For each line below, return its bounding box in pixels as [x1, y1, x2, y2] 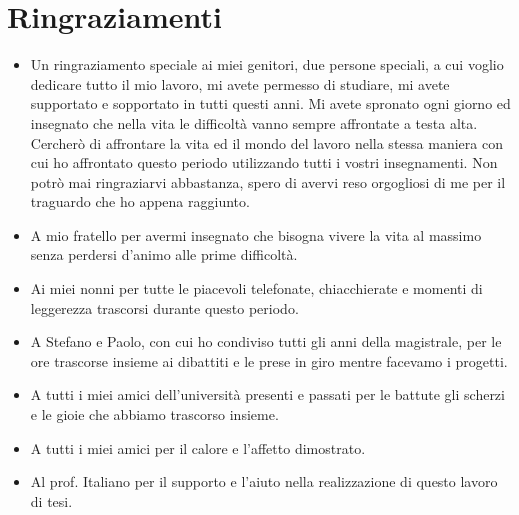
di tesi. [30, 490, 73, 511]
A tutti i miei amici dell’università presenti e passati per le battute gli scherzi [30, 384, 505, 405]
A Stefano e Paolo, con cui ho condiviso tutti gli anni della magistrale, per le [30, 331, 502, 352]
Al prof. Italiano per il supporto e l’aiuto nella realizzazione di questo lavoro [30, 471, 498, 492]
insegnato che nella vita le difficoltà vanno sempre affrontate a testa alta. [30, 112, 478, 133]
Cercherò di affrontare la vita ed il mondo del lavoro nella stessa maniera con [30, 132, 503, 153]
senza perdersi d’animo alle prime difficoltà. [30, 244, 298, 265]
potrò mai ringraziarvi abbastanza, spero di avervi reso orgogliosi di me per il [30, 171, 506, 192]
